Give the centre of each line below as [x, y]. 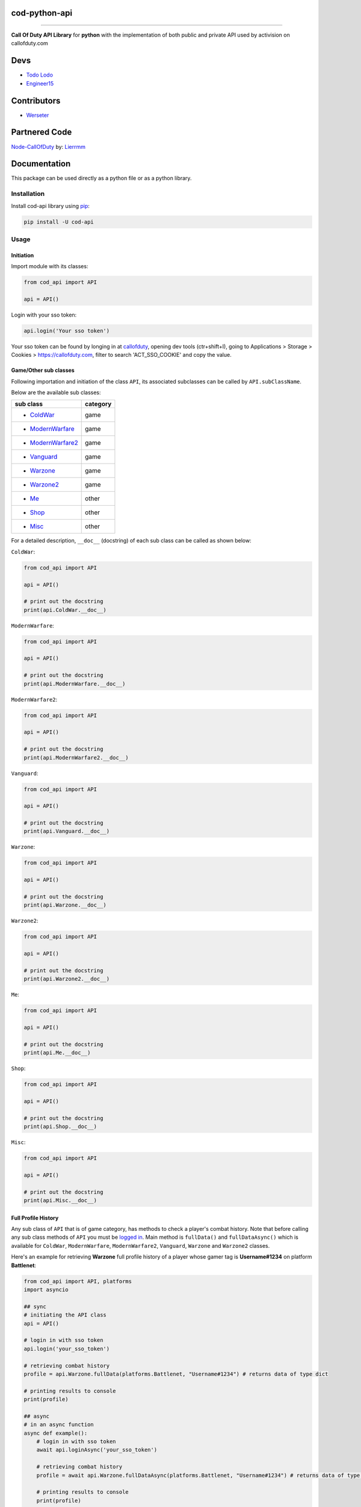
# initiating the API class [65, 1315]
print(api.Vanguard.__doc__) [67, 831]
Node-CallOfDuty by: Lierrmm [48, 146]
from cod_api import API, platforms [78, 1281]
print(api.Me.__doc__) [57, 1053]
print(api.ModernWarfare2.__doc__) [76, 757]
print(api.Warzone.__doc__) [65, 905]
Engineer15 [40, 83]
